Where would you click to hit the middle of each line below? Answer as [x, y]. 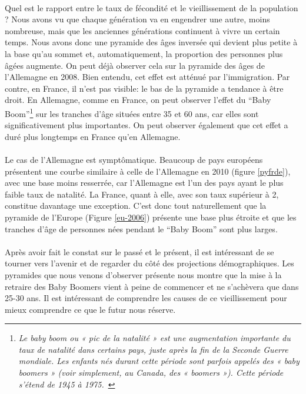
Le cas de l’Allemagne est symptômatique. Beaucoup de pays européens [134, 159]
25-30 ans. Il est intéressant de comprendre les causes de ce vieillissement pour [146, 298]
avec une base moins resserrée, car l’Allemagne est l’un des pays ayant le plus [144, 183]
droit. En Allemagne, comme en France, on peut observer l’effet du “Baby [138, 100]
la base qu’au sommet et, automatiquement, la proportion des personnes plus [144, 53]
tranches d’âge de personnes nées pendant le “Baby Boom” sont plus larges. [141, 228]
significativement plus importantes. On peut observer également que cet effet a [147, 125]
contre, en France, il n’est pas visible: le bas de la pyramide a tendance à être [144, 88]
